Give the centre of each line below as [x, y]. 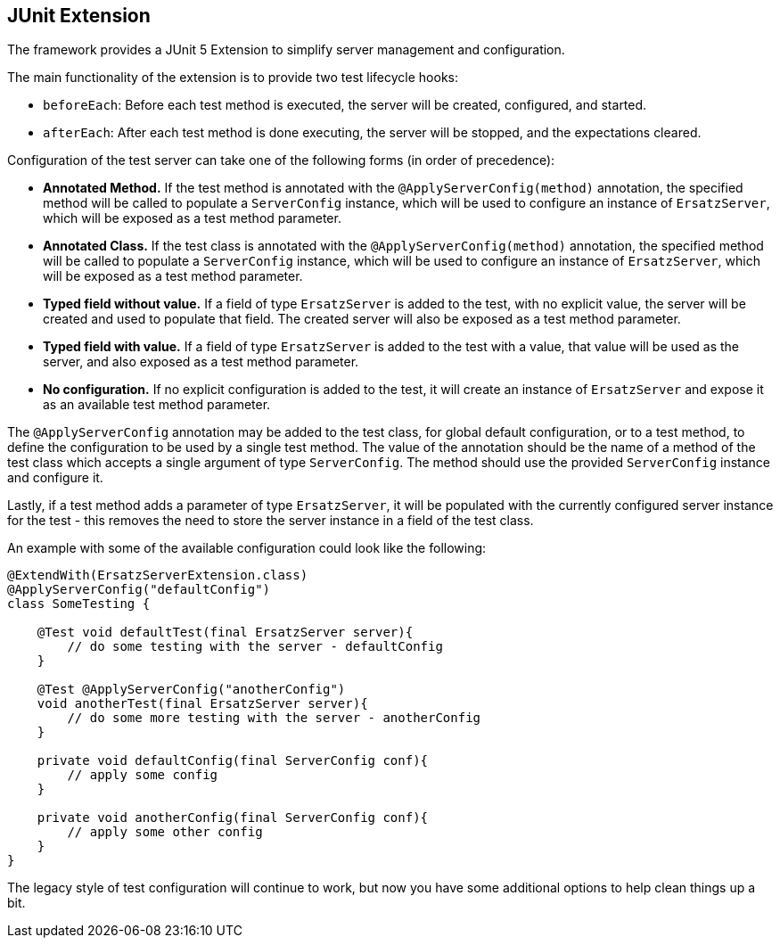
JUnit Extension [79, 16]
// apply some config [143, 775]
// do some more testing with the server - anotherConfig [274, 718]
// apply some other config [165, 832]
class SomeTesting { [79, 604]
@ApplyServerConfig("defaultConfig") [139, 590]
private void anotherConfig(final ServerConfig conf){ [233, 818]
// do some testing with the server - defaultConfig [255, 647]
